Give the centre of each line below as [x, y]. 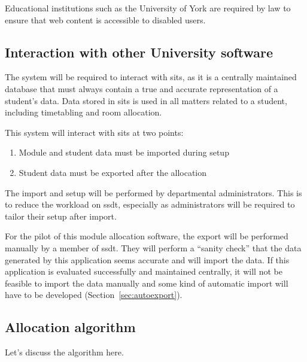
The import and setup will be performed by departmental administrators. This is [153, 192]
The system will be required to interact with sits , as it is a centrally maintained [151, 77]
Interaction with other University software [139, 52]
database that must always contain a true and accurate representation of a [142, 88]
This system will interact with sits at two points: [94, 132]
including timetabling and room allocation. [83, 112]
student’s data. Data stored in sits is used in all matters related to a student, [146, 100]
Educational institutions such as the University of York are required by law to [148, 8]
